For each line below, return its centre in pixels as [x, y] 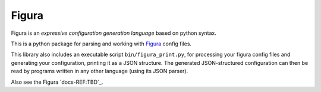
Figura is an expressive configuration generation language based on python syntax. [114, 33]
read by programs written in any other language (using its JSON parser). [100, 71]
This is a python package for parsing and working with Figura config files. [101, 44]
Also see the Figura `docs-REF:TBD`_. [57, 82]
